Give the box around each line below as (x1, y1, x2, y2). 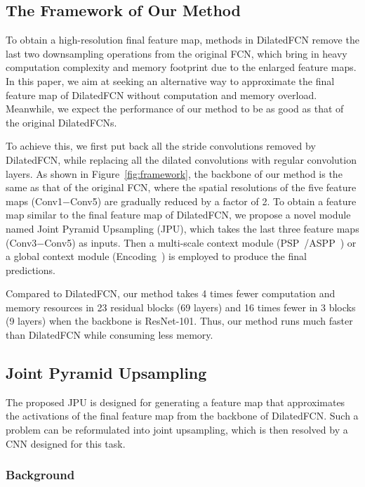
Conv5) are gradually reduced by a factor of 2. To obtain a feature (69, 193, 357, 208)
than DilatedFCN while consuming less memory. (6, 327, 213, 342)
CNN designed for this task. (6, 436, 126, 450)
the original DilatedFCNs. (6, 115, 117, 129)
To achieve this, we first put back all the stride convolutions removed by (6, 138, 316, 153)
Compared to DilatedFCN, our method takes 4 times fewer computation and (6, 286, 336, 301)
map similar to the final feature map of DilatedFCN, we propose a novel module (6, 207, 351, 222)
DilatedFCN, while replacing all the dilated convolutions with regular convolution (6, 152, 357, 167)
